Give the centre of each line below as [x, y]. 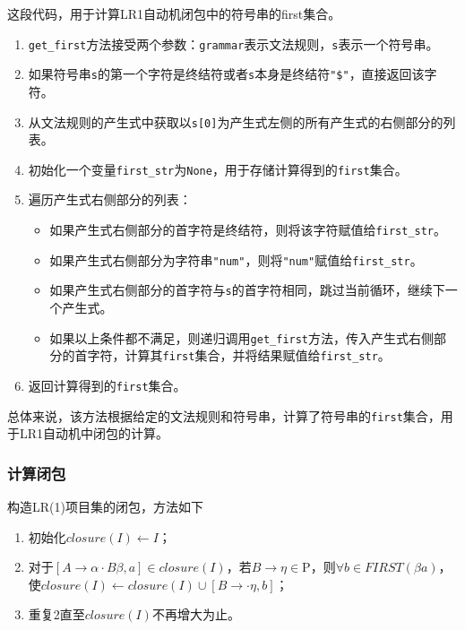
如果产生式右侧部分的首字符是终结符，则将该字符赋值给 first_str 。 [248, 229]
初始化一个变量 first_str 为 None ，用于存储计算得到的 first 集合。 [218, 169]
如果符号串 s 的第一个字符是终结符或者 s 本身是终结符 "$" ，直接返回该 [226, 74]
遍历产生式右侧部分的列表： [110, 199]
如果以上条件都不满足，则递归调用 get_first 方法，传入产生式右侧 [242, 337]
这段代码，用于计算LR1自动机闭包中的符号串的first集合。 [174, 13]
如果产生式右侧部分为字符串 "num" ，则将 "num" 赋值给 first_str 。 [236, 259]
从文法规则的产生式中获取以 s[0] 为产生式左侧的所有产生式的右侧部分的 [236, 121]
